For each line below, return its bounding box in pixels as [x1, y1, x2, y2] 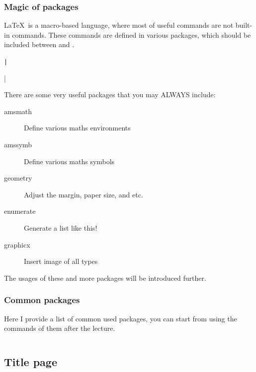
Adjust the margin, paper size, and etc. [24, 189, 143, 199]
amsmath [4, 106, 32, 116]
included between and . [4, 39, 75, 50]
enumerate [4, 206, 36, 216]
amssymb [4, 139, 32, 150]
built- [235, 20, 253, 30]
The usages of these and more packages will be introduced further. [4, 272, 206, 283]
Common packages [4, 294, 80, 306]
